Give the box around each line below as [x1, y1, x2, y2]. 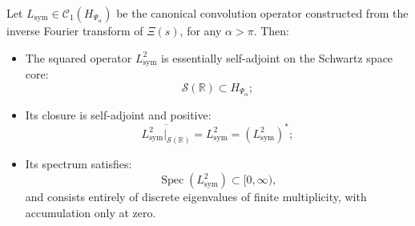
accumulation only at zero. [25, 204, 156, 220]
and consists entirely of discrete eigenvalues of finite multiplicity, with [25, 188, 367, 205]
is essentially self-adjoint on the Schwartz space [161, 49, 393, 66]
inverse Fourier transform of [6, 22, 143, 38]
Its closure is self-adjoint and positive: [25, 106, 212, 123]
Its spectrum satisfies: [25, 155, 132, 172]
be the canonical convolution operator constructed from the [116, 5, 409, 21]
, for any [179, 22, 222, 38]
